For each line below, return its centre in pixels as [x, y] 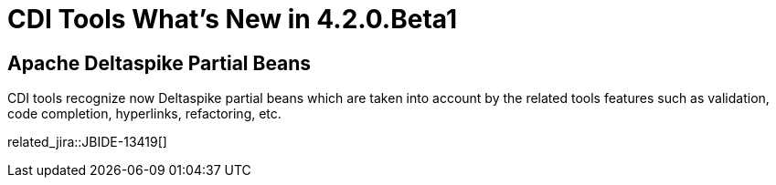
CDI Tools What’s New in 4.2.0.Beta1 [233, 19]
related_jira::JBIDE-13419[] [87, 142]
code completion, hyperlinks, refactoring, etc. [144, 114]
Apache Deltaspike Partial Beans [159, 63]
